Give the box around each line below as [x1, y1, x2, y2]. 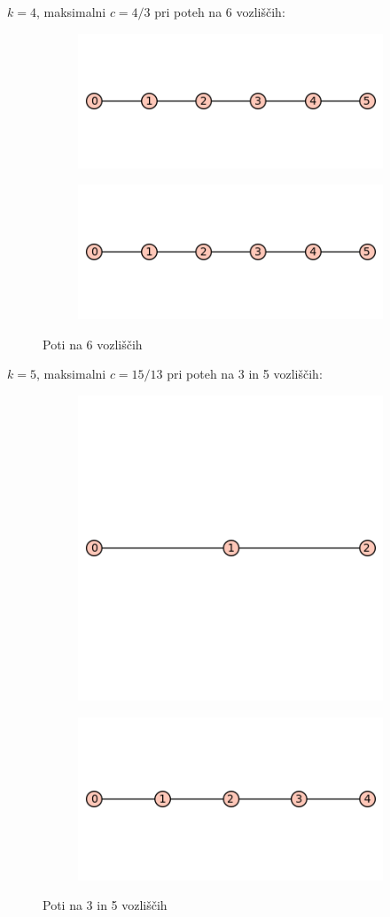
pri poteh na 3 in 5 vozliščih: [167, 364, 323, 383]
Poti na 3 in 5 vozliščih [43, 896, 168, 914]
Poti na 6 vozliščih [43, 334, 143, 353]
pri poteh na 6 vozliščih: [154, 3, 285, 20]
